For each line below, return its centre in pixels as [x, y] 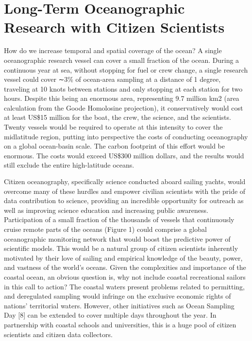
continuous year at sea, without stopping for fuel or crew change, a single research [126, 69]
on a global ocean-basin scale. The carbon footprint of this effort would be [114, 146]
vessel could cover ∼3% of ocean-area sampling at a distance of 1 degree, [112, 79]
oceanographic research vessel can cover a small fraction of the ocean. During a [122, 60]
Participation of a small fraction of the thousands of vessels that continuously [119, 219]
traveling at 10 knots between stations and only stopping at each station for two [123, 88]
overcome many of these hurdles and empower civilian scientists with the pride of [125, 191]
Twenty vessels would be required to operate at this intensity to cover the [113, 127]
